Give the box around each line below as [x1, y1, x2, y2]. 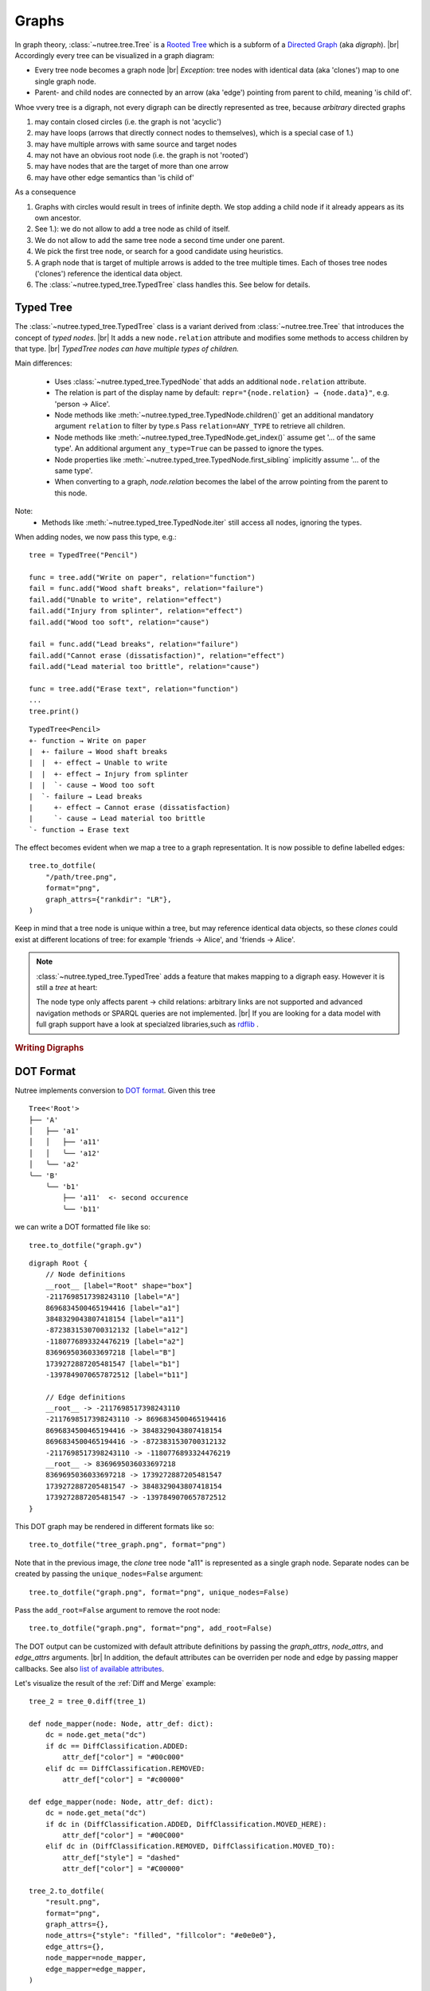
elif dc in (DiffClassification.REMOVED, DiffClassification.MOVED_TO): [45, 1842, 336, 1851]
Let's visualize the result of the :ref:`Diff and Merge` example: [14, 1678, 217, 1688]
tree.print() [29, 706, 80, 716]
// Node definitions [45, 1270, 126, 1279]
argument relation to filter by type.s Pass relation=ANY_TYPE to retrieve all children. [54, 421, 346, 431]
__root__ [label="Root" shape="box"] [45, 1281, 193, 1290]
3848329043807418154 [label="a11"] [45, 1314, 185, 1324]
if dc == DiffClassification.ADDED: [45, 1741, 189, 1750]
